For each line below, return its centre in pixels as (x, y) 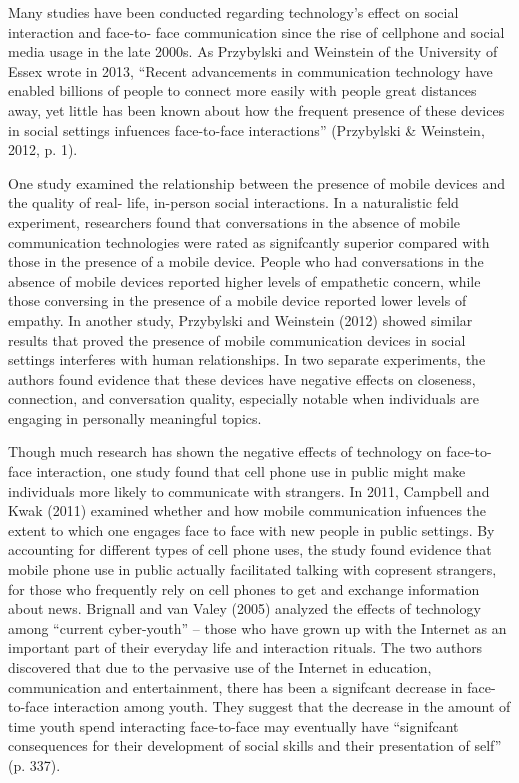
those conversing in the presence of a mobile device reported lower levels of (237, 300)
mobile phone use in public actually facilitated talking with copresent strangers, (252, 569)
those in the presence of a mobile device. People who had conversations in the (246, 261)
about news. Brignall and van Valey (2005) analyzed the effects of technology (244, 608)
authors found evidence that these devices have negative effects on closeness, (242, 378)
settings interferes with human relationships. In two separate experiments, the (247, 359)
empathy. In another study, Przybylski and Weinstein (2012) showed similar (240, 319)
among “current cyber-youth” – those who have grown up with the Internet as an (257, 627)
